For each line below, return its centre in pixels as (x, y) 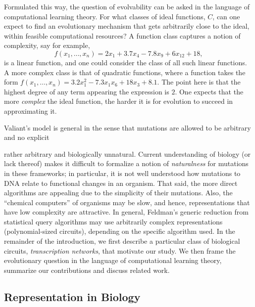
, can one (226, 16)
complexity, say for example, (47, 45)
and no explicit (27, 137)
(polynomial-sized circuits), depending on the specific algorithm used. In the (120, 231)
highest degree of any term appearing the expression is (87, 91)
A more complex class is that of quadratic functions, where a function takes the (125, 72)
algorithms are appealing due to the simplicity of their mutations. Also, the (118, 193)
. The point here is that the (199, 82)
